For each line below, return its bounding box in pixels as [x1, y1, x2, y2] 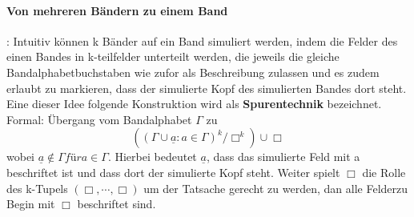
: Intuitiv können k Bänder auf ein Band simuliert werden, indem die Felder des [6, 32, 398, 49]
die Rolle [362, 163, 406, 180]
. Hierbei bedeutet [107, 148, 197, 165]
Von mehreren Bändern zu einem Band [6, 2, 228, 18]
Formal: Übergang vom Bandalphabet [6, 111, 192, 127]
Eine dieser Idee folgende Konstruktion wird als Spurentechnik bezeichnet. [6, 95, 382, 112]
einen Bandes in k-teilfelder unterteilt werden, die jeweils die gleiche [6, 48, 340, 65]
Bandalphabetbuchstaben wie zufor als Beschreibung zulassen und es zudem [6, 63, 380, 80]
